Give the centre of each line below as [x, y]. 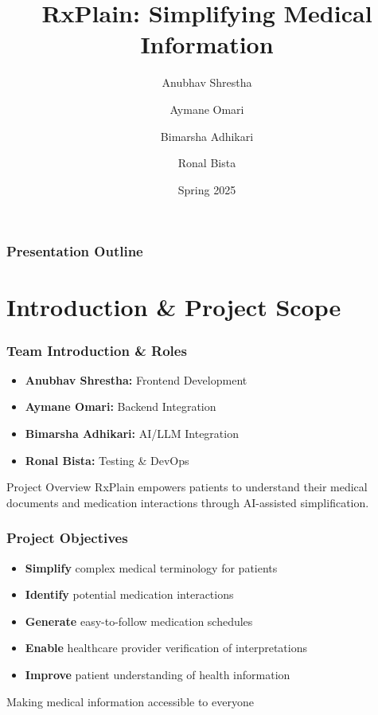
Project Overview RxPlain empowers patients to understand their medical [187, 487]
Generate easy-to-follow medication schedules [139, 621]
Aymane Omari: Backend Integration [121, 406]
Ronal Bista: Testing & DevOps [107, 460]
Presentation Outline [75, 251]
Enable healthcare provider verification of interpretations [166, 648]
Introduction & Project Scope [174, 307]
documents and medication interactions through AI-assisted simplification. [188, 502]
